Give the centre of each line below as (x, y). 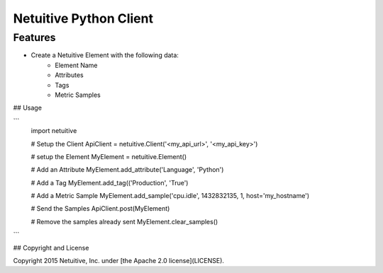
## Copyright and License (51, 248)
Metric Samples (78, 95)
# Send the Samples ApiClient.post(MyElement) (100, 209)
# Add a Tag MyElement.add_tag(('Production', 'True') (110, 182)
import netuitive (54, 131)
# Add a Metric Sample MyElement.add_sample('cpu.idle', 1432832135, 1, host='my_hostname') (170, 196)
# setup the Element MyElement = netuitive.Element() (109, 156)
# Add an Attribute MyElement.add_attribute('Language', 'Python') (127, 170)
